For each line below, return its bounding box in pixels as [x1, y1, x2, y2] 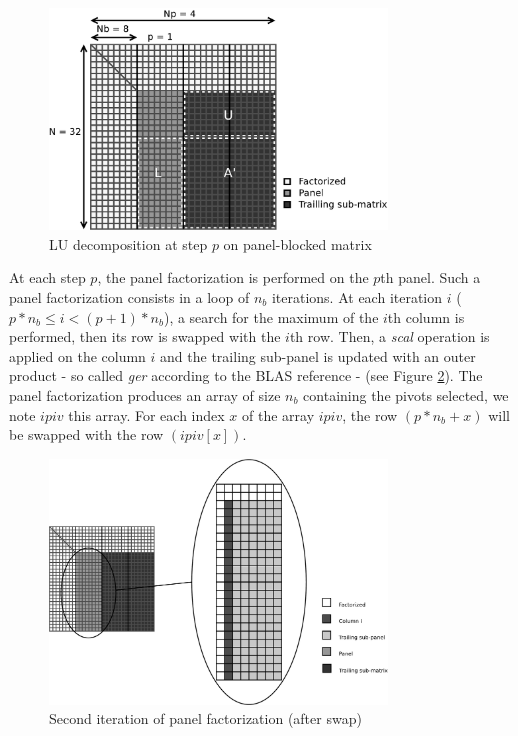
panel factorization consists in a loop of [9, 287, 250, 308]
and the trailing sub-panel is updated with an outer [160, 345, 476, 366]
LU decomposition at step [49, 233, 208, 254]
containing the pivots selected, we [303, 385, 509, 405]
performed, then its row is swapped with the [9, 326, 281, 347]
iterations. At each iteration [271, 287, 443, 308]
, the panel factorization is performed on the [97, 267, 369, 288]
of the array [242, 404, 315, 425]
